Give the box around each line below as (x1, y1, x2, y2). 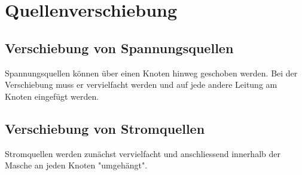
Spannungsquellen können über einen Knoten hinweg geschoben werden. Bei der (5, 66, 298, 79)
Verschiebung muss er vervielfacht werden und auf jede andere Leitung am (5, 78, 277, 91)
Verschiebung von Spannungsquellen (5, 38, 234, 57)
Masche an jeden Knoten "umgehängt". (5, 159, 148, 171)
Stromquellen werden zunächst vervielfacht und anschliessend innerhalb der (5, 147, 280, 159)
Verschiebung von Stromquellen (5, 119, 205, 137)
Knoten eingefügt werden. (5, 90, 99, 102)
